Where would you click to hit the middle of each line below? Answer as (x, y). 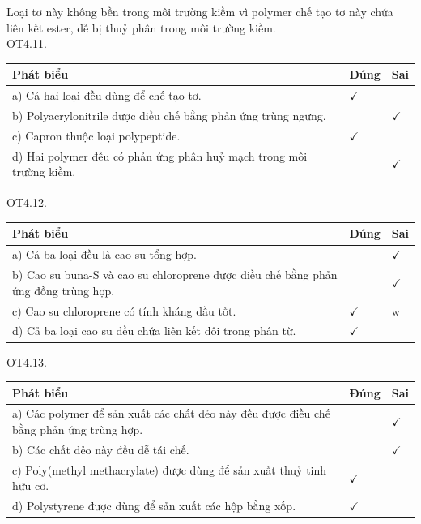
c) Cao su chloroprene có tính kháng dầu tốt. (124, 310)
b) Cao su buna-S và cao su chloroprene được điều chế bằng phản (175, 275)
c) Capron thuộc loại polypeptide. (96, 135)
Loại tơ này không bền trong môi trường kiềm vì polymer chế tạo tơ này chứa (200, 11)
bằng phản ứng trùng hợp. (78, 430)
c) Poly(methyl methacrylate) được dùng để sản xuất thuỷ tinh (170, 469)
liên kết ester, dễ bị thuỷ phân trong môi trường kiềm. (141, 27)
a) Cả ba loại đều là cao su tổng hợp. (104, 254)
